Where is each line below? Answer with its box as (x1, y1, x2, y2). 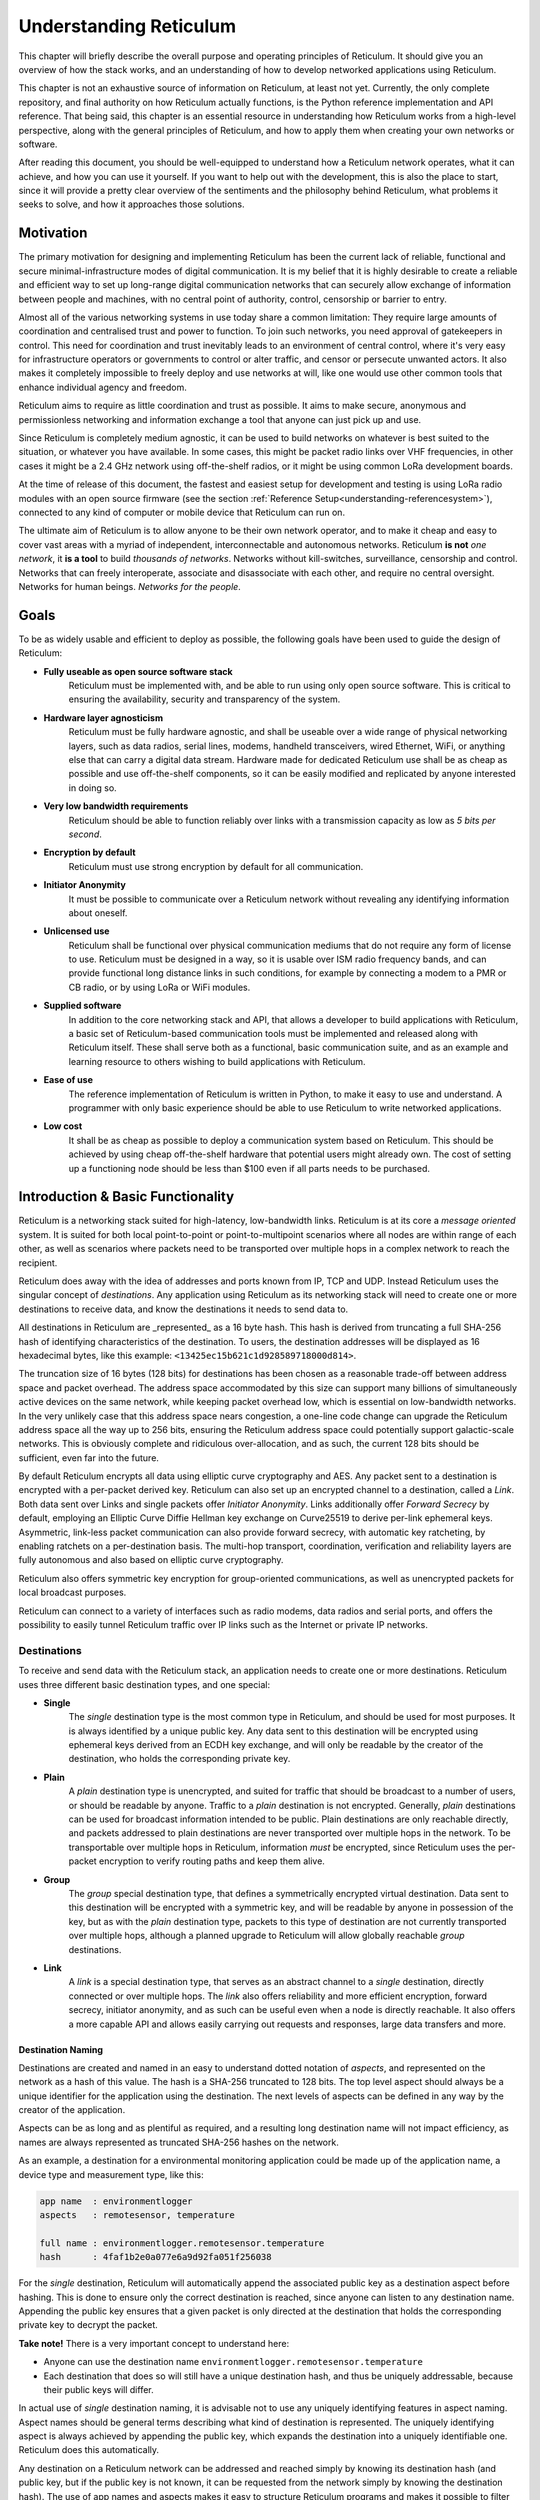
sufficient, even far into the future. (18, 1451, 160, 1464)
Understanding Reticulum (18, 15, 237, 37)
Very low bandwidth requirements (43, 800, 189, 812)
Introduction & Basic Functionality (18, 1188, 235, 1205)
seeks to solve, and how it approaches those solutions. (18, 198, 245, 210)
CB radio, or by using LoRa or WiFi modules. (68, 981, 251, 993)
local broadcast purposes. (18, 1586, 127, 1599)
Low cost (43, 1120, 83, 1132)
